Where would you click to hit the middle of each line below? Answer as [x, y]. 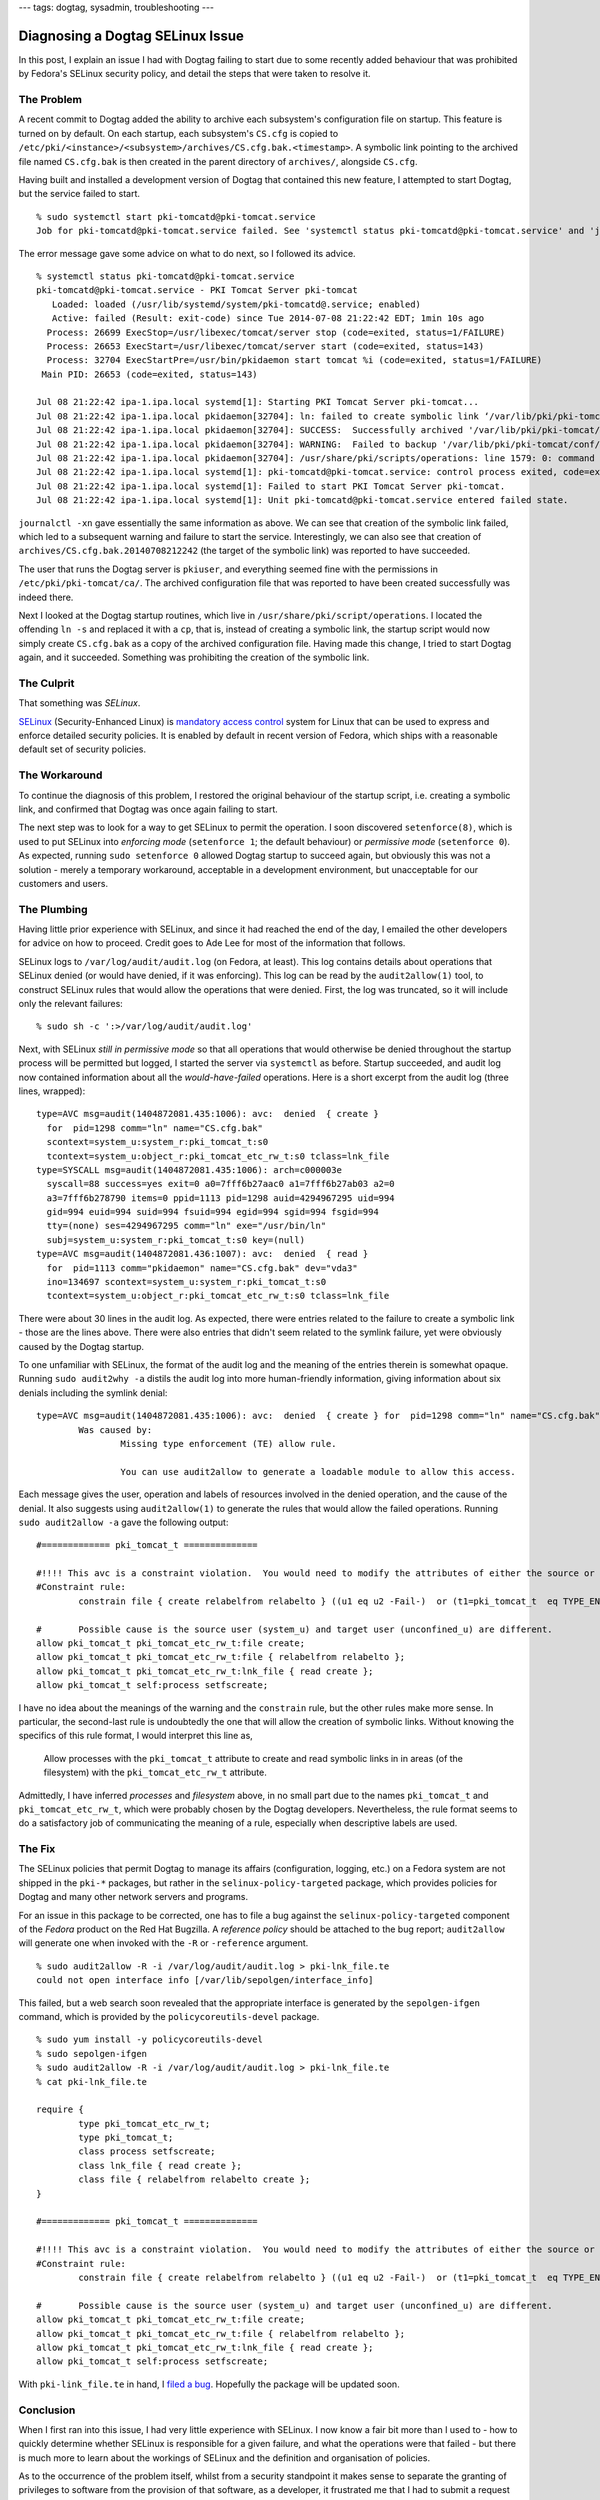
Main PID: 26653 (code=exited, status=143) [150, 374]
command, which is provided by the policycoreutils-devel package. [169, 2016]
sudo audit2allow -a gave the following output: [123, 1522]
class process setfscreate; [147, 2151]
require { [60, 2109]
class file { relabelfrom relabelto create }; [194, 2179]
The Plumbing [53, 909]
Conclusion [47, 2410]
